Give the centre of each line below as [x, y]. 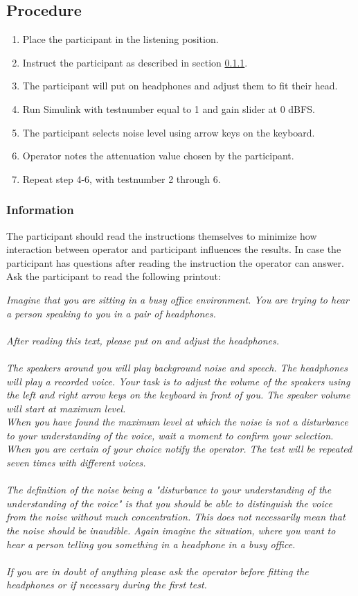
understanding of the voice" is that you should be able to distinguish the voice [169, 503]
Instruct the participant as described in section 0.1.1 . [135, 62]
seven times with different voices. [76, 463]
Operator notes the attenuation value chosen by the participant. [158, 156]
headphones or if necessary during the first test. [107, 585]
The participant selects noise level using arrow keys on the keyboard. [169, 132]
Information [40, 210]
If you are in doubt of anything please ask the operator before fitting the [158, 571]
